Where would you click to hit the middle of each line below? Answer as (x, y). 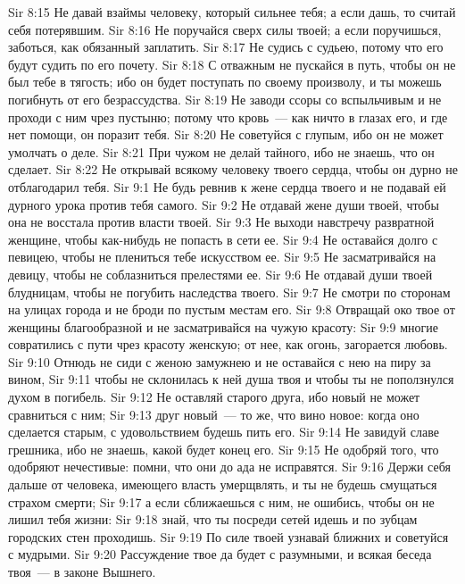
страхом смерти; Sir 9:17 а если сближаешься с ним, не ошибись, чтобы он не (221, 501)
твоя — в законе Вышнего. (82, 571)
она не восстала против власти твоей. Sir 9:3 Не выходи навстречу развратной (221, 222)
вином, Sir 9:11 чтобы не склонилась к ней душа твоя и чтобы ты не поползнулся (231, 379)
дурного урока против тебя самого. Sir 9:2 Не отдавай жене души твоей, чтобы (224, 204)
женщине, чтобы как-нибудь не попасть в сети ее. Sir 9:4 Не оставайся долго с (223, 239)
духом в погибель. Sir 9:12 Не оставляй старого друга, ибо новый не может (214, 397)
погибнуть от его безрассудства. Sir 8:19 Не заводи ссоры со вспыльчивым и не (225, 99)
